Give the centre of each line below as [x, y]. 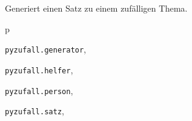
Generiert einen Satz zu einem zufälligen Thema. [96, 8]
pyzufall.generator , [46, 49]
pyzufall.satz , [35, 111]
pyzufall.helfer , [39, 69]
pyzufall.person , [39, 90]
